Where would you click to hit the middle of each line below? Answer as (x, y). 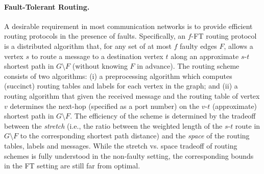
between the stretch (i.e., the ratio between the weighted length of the (113, 125)
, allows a (238, 46)
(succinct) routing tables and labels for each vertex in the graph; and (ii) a (121, 86)
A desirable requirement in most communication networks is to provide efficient (128, 26)
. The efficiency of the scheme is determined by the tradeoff (163, 116)
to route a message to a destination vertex (97, 56)
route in (248, 125)
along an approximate (205, 56)
